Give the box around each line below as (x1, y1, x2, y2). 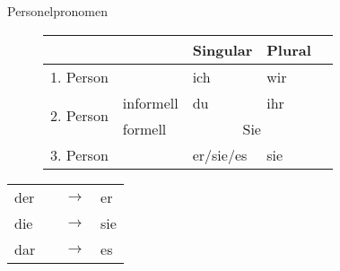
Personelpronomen (7, 2, 108, 20)
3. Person (50, 144, 109, 165)
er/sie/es (192, 144, 248, 165)
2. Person (50, 105, 109, 127)
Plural (266, 39, 311, 60)
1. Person (50, 66, 109, 87)
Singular (192, 39, 253, 60)
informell (122, 92, 179, 113)
